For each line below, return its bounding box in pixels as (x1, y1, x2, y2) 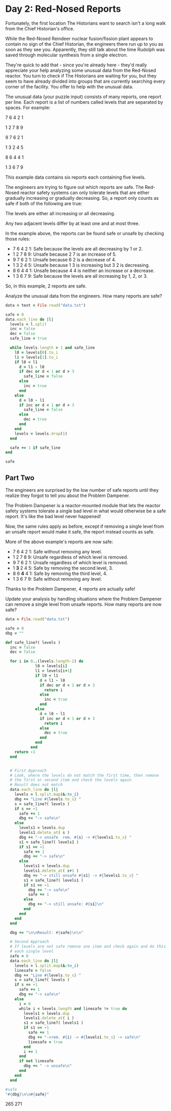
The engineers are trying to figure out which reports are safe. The (5, 184, 144, 190)
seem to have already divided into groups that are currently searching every (5, 78, 165, 84)
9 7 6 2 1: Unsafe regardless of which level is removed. (12, 560, 129, 565)
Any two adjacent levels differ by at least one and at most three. (5, 220, 140, 226)
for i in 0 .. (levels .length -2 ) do (10, 659, 83, 664)
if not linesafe (18, 1059, 54, 1064)
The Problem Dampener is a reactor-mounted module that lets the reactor (5, 503, 161, 508)
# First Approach (10, 768, 47, 773)
